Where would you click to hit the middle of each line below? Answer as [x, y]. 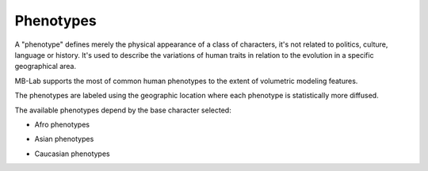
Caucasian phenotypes [72, 154]
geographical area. [46, 66]
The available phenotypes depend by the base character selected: [123, 110]
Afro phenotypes [62, 124]
